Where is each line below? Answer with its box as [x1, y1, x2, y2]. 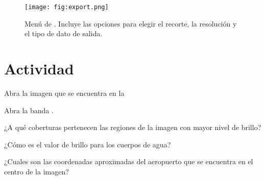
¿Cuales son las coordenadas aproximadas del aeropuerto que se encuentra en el [4, 156, 253, 167]
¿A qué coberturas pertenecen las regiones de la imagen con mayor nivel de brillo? [4, 122, 261, 133]
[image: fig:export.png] [25, 4, 109, 11]
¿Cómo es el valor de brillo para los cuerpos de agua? [4, 139, 171, 149]
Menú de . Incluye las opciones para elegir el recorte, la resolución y [25, 18, 237, 29]
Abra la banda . [4, 105, 54, 115]
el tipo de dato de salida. [25, 28, 103, 39]
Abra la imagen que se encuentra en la [4, 87, 125, 98]
